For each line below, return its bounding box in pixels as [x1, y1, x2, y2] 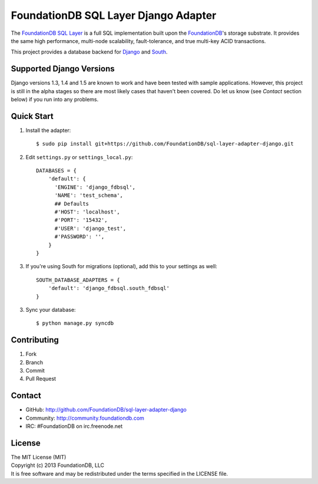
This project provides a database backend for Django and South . [11, 48, 168, 55]
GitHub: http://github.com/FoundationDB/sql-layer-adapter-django [25, 406, 187, 413]
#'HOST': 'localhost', [54, 209, 120, 215]
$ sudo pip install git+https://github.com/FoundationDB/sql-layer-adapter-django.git [36, 140, 294, 147]
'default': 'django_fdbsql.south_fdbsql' [48, 285, 170, 292]
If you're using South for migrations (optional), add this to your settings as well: [25, 263, 217, 270]
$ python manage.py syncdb [36, 320, 114, 327]
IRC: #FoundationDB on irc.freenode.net [25, 423, 123, 430]
